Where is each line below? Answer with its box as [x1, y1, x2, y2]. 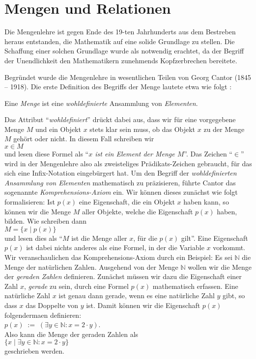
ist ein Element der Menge [95, 149, 175, 159]
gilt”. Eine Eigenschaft [181, 232, 248, 243]
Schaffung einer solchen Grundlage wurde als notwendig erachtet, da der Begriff [4, 46, 244, 56]
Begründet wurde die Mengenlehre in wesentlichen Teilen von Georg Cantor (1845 [4, 72, 251, 82]
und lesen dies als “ [4, 232, 63, 243]
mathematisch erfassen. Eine [152, 281, 238, 291]
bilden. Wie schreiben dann [4, 216, 86, 226]
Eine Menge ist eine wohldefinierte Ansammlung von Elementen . [4, 98, 198, 108]
